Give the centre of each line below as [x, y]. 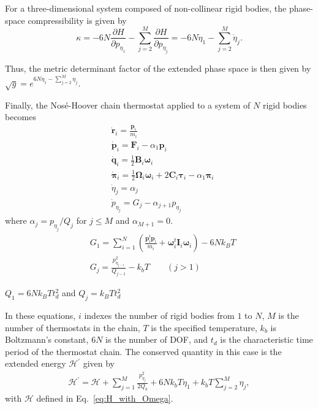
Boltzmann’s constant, [47, 339]
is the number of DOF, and [157, 339]
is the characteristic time [267, 339]
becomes [21, 117]
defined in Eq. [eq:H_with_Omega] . [105, 398]
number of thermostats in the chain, [73, 327]
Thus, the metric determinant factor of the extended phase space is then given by [158, 68]
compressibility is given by [77, 20]
